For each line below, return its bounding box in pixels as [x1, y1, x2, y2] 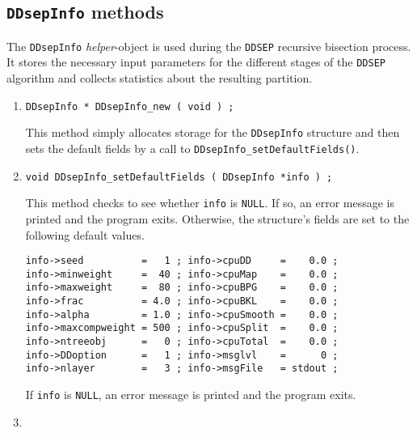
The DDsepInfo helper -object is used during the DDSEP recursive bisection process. [6, 37, 411, 54]
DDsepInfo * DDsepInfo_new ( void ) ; [25, 100, 234, 112]
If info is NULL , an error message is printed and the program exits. [25, 386, 356, 403]
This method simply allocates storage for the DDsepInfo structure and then [25, 124, 400, 141]
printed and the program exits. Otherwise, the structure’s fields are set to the [25, 210, 410, 227]
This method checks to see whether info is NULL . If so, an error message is [25, 194, 394, 211]
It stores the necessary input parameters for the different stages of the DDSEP [6, 53, 385, 70]
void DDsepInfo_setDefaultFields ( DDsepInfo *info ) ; [25, 171, 333, 183]
